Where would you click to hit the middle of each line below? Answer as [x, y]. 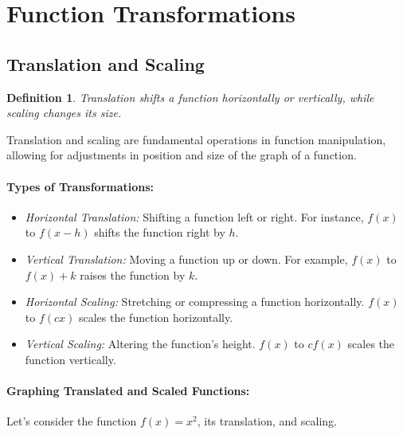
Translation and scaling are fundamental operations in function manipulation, [196, 139]
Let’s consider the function [72, 421]
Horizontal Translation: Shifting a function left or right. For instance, [194, 216]
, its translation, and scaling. [267, 421]
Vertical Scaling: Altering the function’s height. [140, 344]
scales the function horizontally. [156, 317]
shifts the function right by [160, 232]
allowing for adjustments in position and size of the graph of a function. [182, 155]
